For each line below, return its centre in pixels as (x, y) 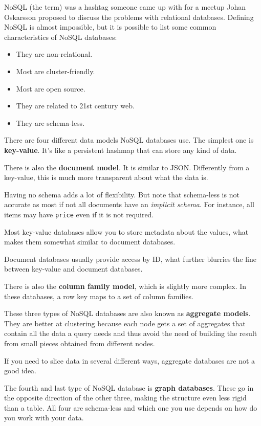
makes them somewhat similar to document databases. (90, 242)
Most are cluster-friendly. (56, 71)
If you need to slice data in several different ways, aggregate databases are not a (130, 360)
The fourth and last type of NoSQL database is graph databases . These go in (129, 387)
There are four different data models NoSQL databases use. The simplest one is (129, 140)
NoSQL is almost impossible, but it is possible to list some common (110, 27)
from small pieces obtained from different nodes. (80, 343)
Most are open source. (51, 88)
